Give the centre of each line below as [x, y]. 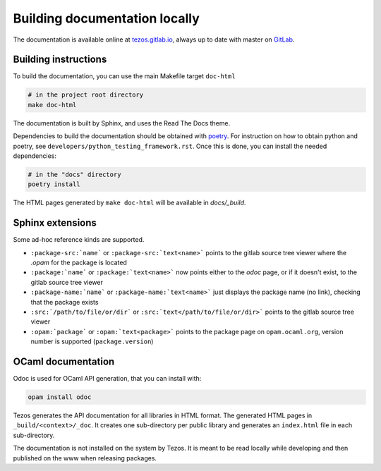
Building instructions [60, 60]
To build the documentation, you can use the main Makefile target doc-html [124, 76]
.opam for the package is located [79, 263]
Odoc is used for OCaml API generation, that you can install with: [107, 379]
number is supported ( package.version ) [92, 341]
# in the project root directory [86, 95]
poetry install [54, 184]
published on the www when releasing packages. [85, 458]
